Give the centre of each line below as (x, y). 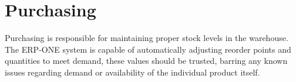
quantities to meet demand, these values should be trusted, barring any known (146, 61)
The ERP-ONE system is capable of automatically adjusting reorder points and (148, 49)
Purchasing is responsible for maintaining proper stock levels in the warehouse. (147, 38)
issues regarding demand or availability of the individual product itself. (132, 72)
